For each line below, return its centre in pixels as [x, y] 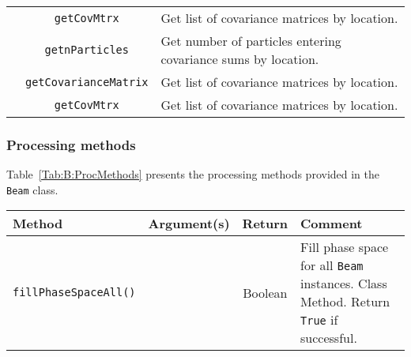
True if [319, 320]
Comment [332, 224]
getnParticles [87, 50]
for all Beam [332, 265]
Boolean [265, 292]
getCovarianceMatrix [87, 82]
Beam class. [32, 189]
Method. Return [345, 302]
